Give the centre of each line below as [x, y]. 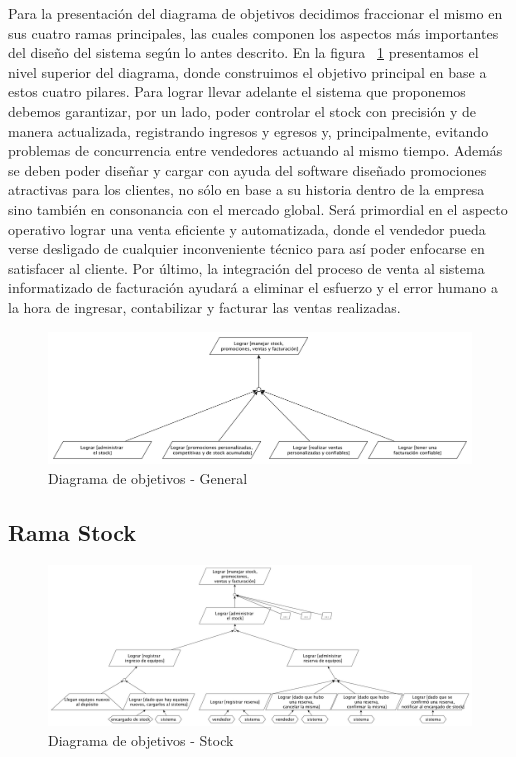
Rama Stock [72, 531]
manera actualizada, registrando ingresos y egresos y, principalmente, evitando [248, 130]
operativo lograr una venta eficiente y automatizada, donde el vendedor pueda [247, 228]
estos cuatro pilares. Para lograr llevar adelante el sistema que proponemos [237, 91]
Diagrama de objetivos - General [148, 478]
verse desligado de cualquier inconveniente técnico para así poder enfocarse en [246, 248]
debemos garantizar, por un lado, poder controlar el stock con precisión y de [242, 110]
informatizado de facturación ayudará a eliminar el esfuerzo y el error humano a [253, 287]
